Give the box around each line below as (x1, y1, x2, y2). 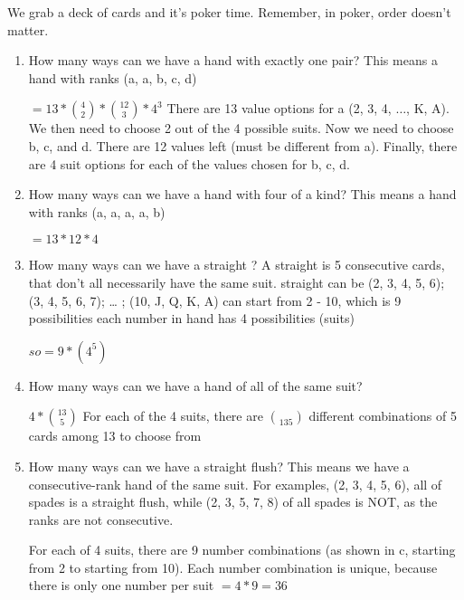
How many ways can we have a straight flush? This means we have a (28, 456, 410, 475)
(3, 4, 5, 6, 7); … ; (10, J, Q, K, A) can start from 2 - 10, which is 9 (28, 290, 402, 310)
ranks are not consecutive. (28, 510, 174, 529)
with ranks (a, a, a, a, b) (28, 202, 166, 221)
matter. (7, 20, 49, 39)
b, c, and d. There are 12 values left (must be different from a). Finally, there (28, 136, 458, 155)
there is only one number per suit (28, 576, 214, 595)
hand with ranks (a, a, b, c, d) (28, 68, 197, 87)
